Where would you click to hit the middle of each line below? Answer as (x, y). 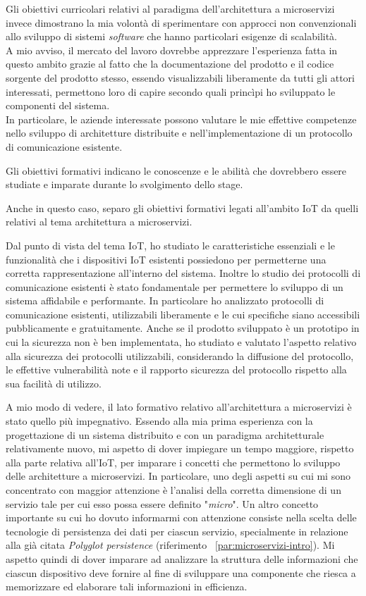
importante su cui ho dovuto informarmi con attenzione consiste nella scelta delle (181, 517)
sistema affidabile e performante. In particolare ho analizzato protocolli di (165, 300)
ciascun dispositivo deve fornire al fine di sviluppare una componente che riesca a (181, 572)
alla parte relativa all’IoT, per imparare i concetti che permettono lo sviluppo (173, 462)
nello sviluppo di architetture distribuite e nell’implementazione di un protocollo (179, 133)
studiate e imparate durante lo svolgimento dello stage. (124, 184)
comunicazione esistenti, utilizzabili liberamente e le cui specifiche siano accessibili (183, 314)
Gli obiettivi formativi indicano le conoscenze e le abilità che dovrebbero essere (176, 170)
